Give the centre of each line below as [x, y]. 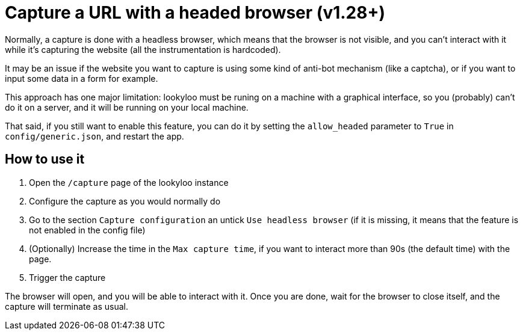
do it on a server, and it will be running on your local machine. [127, 107]
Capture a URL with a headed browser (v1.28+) [195, 13]
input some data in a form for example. [82, 78]
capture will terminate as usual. [67, 306]
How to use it [45, 159]
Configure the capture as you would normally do [125, 201]
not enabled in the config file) [87, 230]
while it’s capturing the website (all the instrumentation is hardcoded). [143, 49]
